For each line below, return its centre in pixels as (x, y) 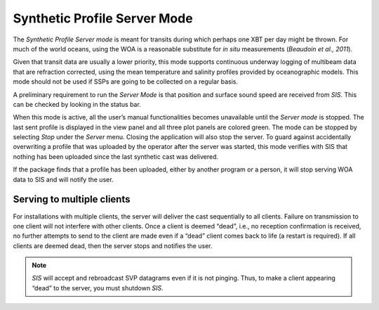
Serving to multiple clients (72, 199)
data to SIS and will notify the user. (63, 179)
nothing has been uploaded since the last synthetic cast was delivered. (116, 156)
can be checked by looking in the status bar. (77, 104)
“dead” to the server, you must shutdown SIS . (98, 288)
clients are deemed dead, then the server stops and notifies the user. (113, 245)
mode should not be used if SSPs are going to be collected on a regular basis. (126, 82)
